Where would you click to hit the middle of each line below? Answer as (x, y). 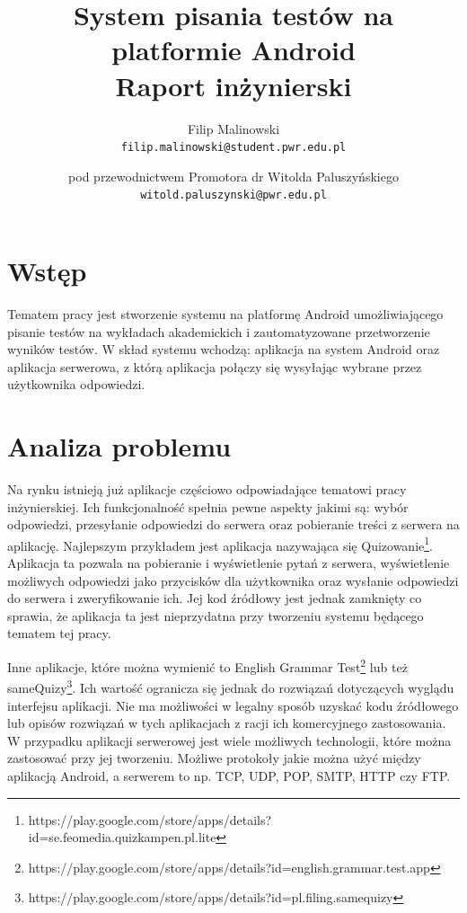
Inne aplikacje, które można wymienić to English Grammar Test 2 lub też (207, 665)
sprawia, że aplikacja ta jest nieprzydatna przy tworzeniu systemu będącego (216, 615)
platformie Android (233, 50)
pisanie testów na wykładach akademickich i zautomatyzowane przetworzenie (219, 331)
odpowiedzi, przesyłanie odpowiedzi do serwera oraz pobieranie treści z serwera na (233, 524)
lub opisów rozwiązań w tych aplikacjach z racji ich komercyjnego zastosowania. (227, 723)
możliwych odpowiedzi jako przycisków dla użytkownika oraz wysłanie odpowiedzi (233, 580)
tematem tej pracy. (59, 633)
